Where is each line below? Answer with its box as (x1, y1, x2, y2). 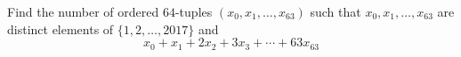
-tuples (174, 3, 213, 20)
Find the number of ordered (7, 3, 159, 20)
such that (310, 3, 361, 20)
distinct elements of (7, 19, 114, 38)
